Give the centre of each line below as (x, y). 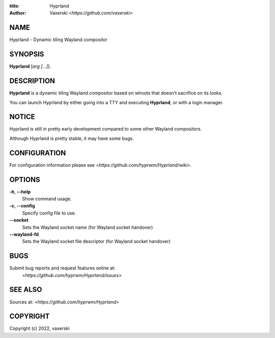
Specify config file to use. (49, 213)
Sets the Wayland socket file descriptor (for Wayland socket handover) (96, 241)
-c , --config (22, 206)
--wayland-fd (24, 234)
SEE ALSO (26, 290)
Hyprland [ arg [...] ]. (30, 67)
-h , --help (20, 192)
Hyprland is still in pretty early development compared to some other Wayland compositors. (106, 129)
